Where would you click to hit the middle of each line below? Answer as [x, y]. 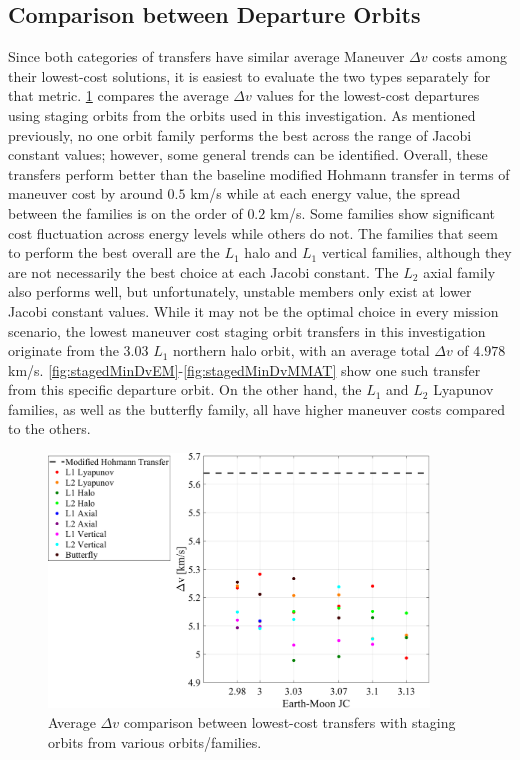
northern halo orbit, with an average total [301, 350]
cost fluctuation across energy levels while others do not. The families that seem [253, 232]
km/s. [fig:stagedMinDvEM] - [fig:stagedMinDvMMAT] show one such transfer [244, 369]
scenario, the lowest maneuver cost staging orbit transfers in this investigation [247, 330]
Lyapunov [463, 389]
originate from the [63, 350]
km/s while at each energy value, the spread [325, 193]
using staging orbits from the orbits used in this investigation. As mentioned [242, 114]
